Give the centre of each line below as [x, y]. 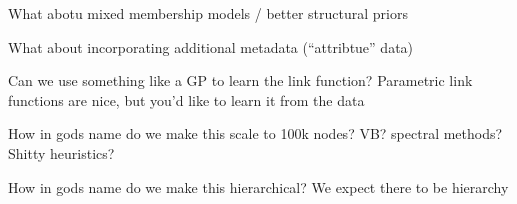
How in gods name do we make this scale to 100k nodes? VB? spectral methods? [255, 133]
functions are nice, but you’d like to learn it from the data [186, 99]
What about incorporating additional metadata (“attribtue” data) [211, 46]
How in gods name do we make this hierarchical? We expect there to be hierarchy [258, 186]
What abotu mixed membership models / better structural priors [208, 13]
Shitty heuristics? [61, 152]
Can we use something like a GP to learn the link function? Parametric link [240, 80]
